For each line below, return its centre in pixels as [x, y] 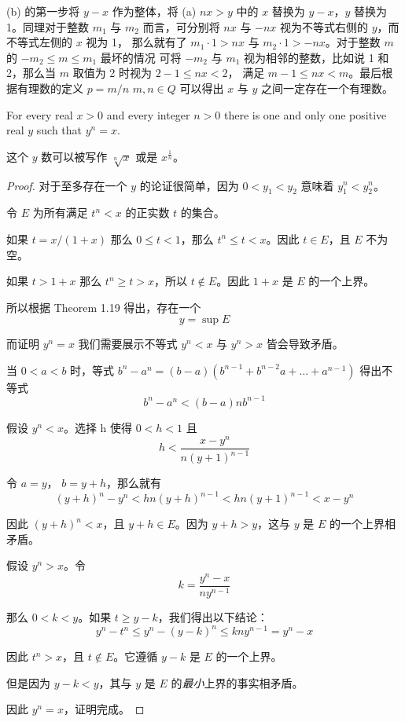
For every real [40, 114]
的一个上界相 [362, 524]
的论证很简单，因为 [189, 185]
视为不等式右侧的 [324, 26]
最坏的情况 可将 [141, 57]
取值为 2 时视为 [112, 73]
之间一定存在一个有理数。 [328, 88]
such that [59, 130]
